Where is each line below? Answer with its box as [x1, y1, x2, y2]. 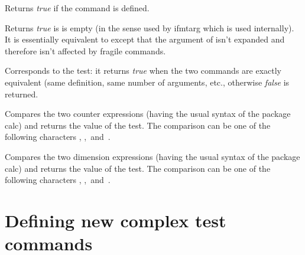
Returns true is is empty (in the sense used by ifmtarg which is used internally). [5, 21, 294, 34]
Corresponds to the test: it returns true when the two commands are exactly [5, 64, 281, 77]
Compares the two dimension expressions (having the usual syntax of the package [5, 150, 300, 162]
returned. [5, 87, 38, 100]
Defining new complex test [5, 208, 226, 232]
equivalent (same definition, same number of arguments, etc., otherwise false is [5, 76, 290, 88]
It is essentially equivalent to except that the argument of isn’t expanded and [5, 33, 285, 45]
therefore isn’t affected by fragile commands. [5, 44, 166, 57]
